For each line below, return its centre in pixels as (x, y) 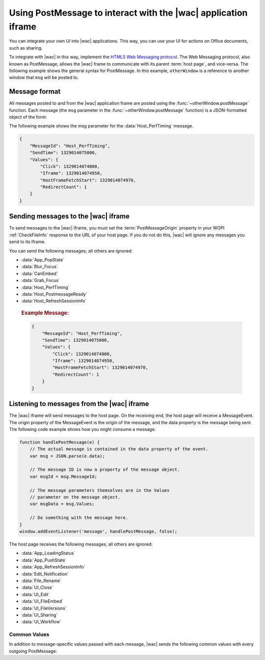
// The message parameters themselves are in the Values (100, 490)
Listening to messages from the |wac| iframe (79, 404)
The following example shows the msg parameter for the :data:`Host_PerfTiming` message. (101, 126)
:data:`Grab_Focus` (40, 280)
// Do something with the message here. (79, 518)
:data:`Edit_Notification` (45, 574)
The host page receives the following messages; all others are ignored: (81, 544)
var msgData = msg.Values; (62, 504)
